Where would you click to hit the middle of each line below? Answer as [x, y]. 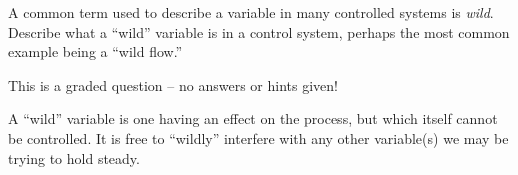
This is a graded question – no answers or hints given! [173, 84]
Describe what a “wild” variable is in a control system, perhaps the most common [259, 31]
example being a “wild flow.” [95, 51]
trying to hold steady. [74, 157]
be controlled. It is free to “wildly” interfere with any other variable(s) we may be [258, 137]
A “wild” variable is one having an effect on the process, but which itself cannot [253, 118]
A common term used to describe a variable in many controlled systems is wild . [251, 12]
